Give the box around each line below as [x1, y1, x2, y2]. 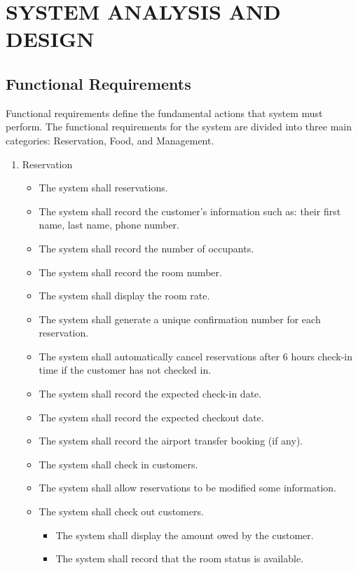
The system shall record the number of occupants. [39, 240, 254, 255]
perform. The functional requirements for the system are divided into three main [6, 119, 352, 134]
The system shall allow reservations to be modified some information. [39, 480, 337, 495]
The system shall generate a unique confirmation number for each [39, 311, 321, 326]
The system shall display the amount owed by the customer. [55, 527, 314, 542]
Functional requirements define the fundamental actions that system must [6, 105, 323, 120]
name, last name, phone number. [39, 217, 179, 232]
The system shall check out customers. [39, 504, 204, 519]
